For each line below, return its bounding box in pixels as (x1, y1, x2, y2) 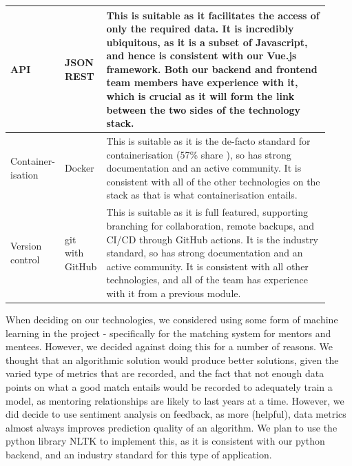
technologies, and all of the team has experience (106, 272, 309, 287)
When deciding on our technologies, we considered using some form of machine (6, 312, 338, 326)
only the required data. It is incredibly (106, 21, 294, 36)
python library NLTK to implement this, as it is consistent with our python (6, 434, 325, 448)
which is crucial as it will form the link (106, 89, 295, 103)
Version (10, 239, 42, 253)
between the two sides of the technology (106, 102, 301, 116)
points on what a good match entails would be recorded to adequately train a (6, 379, 333, 394)
